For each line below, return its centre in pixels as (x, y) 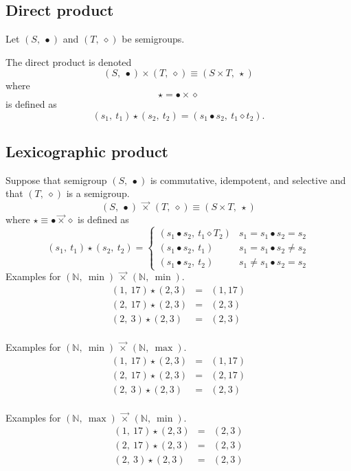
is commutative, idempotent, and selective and (248, 180)
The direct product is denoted (69, 61)
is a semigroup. (98, 193)
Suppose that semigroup (56, 180)
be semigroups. (153, 39)
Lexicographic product (87, 151)
